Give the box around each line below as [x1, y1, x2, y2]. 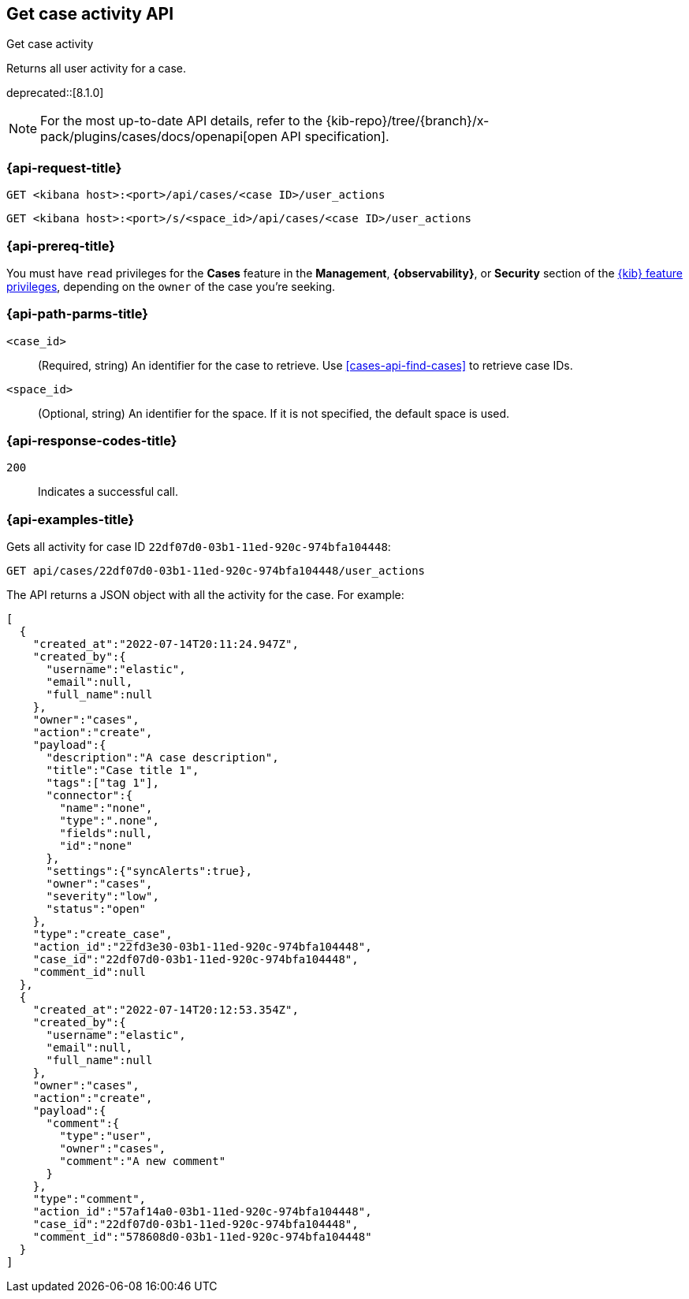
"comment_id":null [32, 966, 147, 979]
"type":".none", [59, 814, 159, 828]
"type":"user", [59, 1130, 153, 1143]
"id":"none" [59, 839, 133, 853]
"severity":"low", [46, 890, 159, 903]
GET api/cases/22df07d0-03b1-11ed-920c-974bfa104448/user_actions [6, 564, 426, 578]
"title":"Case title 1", [46, 764, 199, 777]
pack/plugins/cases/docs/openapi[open [40, 128, 277, 145]
